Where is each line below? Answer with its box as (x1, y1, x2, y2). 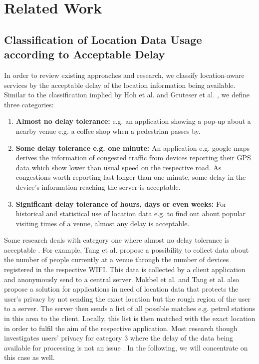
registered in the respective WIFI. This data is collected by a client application (4, 264, 246, 275)
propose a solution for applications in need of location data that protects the (4, 284, 239, 294)
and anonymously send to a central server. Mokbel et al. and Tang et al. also (4, 274, 240, 284)
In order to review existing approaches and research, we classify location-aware (4, 69, 245, 80)
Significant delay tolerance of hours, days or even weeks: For (15, 198, 227, 209)
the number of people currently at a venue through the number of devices (4, 254, 229, 265)
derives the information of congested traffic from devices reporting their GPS (15, 152, 251, 163)
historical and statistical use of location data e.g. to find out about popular (15, 208, 246, 219)
